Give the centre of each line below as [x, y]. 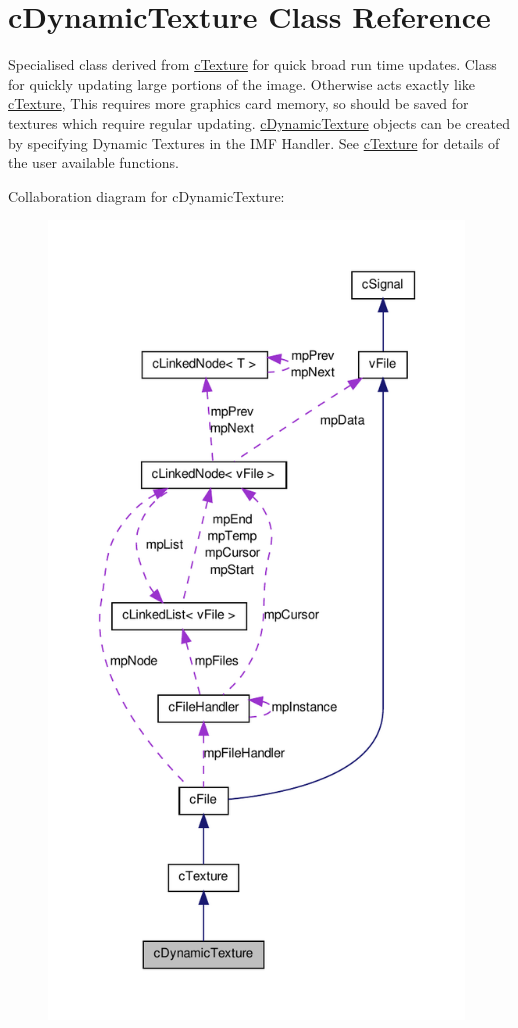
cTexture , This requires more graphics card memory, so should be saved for [238, 103]
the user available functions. [93, 162]
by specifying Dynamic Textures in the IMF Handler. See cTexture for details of [254, 142]
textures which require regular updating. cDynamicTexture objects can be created [259, 122]
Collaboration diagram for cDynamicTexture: [146, 195]
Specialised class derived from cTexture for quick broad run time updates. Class [252, 64]
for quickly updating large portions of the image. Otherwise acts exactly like [242, 83]
